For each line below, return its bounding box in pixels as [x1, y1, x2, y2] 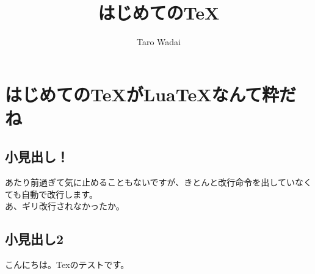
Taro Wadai [136, 35, 181, 48]
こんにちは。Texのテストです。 [5, 258, 129, 271]
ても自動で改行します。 [5, 187, 98, 200]
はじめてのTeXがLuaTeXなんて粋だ [5, 81, 297, 106]
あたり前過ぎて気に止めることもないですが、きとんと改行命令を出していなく [5, 176, 312, 189]
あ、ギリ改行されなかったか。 [5, 200, 125, 212]
